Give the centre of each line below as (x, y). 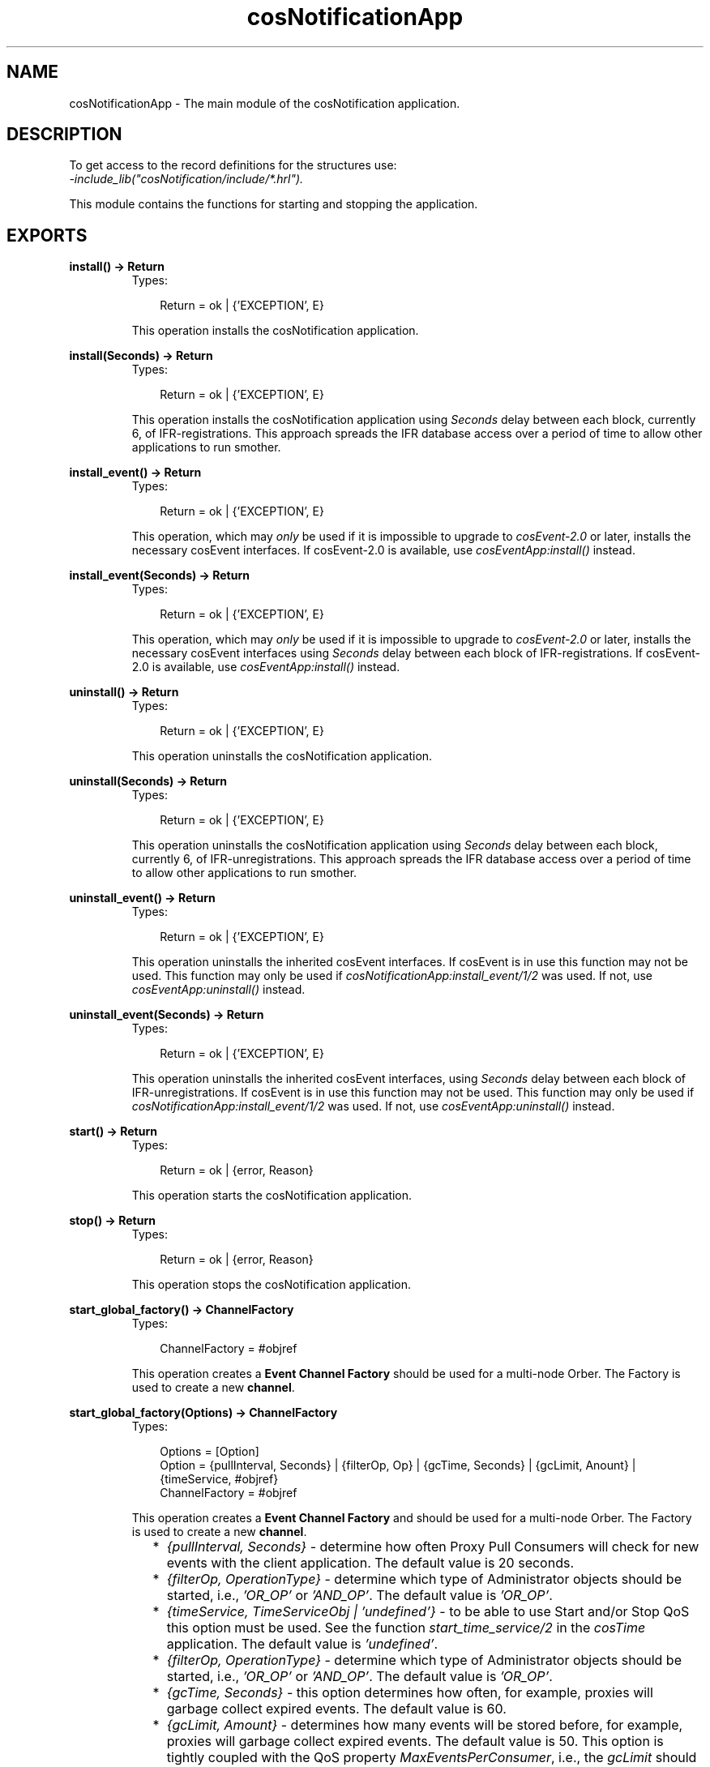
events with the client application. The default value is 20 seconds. (370, 1563)
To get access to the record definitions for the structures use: (233, 165)
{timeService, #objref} (219, 1479)
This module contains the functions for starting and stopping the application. (274, 204)
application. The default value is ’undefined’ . (302, 1644)
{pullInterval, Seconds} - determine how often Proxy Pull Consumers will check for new (433, 1547)
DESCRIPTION (64, 135)
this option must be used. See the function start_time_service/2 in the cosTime (406, 1628)
